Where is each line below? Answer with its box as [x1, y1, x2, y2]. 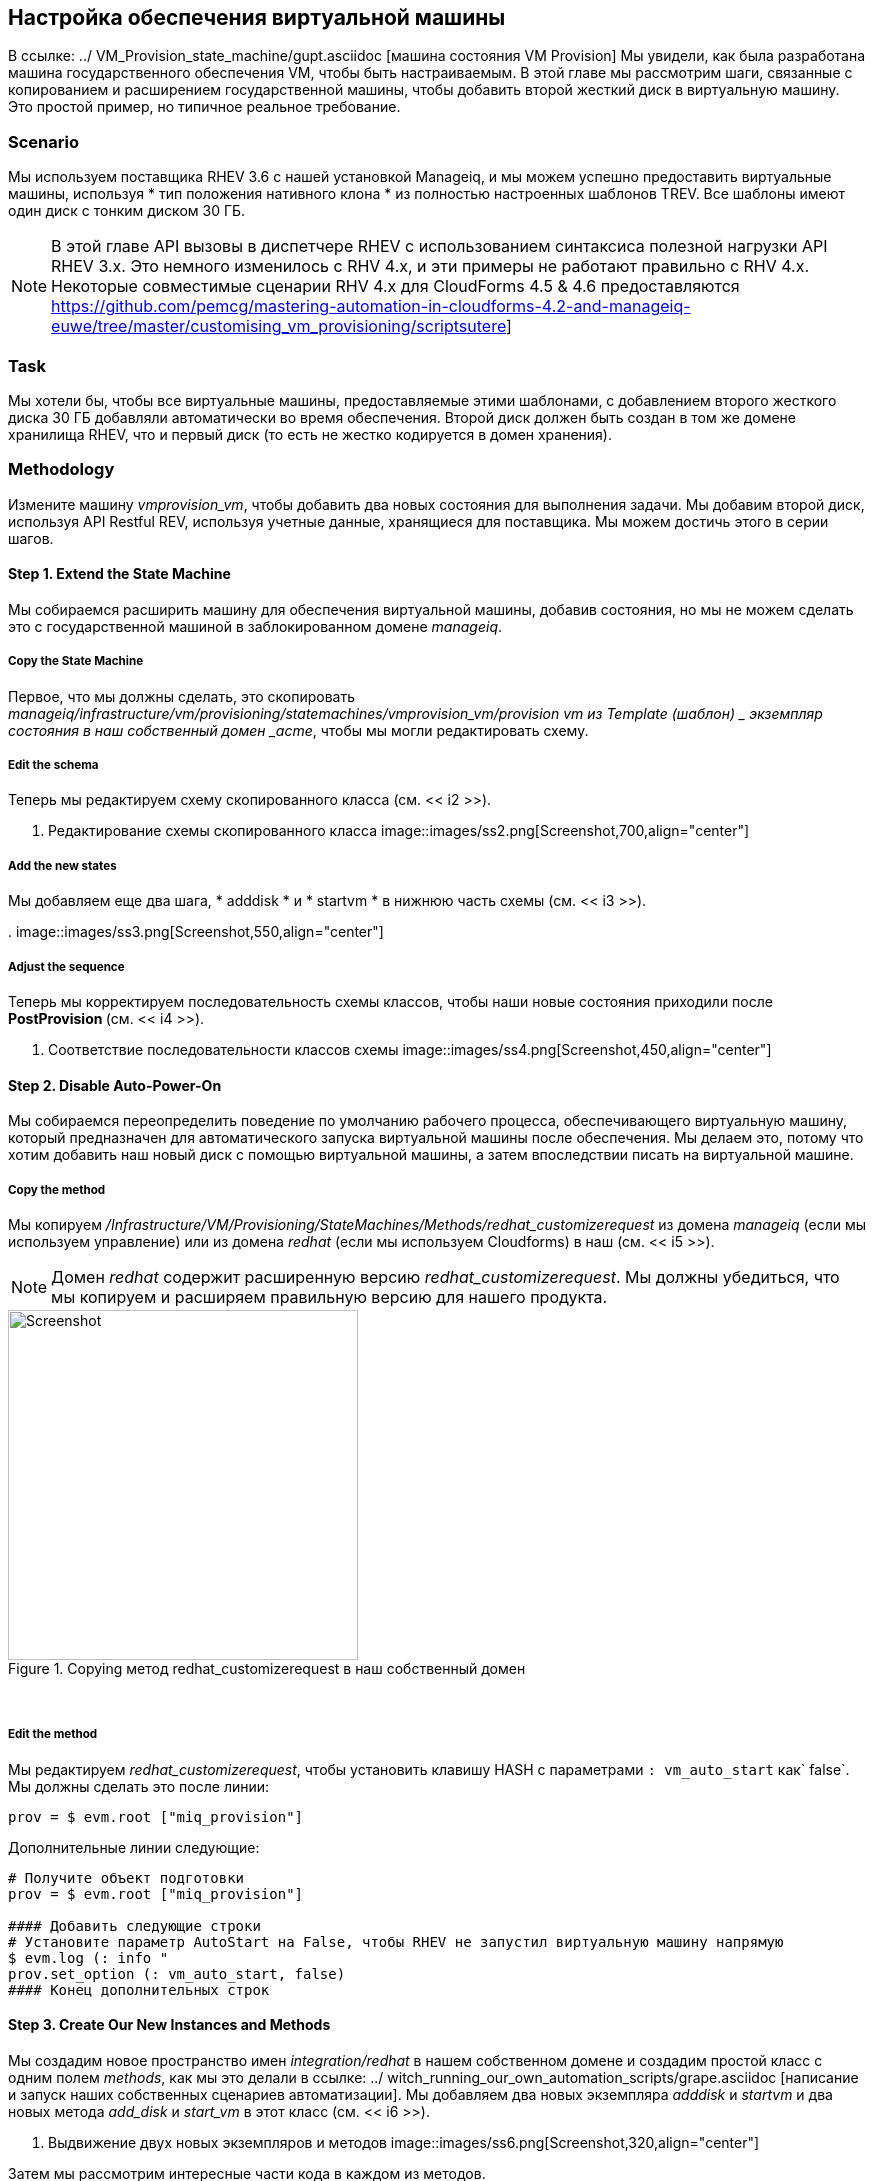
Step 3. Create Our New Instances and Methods [8, 2016, 331, 2034]
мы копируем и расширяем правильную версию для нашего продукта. [51, 1287, 608, 1308]
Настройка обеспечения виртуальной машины [8, 5, 506, 30]
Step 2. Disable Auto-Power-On [8, 1076, 222, 1094]
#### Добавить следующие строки [8, 1917, 261, 1934]
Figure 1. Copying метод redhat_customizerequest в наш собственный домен [8, 1660, 526, 1678]
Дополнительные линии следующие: [8, 1838, 260, 1856]
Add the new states [8, 858, 117, 873]
